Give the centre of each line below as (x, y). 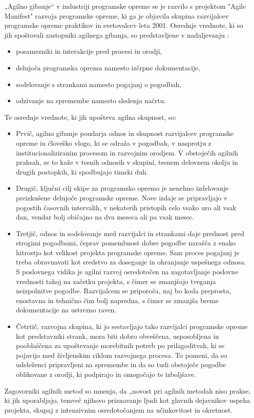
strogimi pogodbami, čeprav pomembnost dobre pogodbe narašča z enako (126, 243)
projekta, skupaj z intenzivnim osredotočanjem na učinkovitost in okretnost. (118, 409)
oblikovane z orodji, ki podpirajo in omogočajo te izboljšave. (106, 374)
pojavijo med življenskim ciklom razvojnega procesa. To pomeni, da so (121, 355)
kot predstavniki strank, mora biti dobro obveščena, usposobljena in (117, 336)
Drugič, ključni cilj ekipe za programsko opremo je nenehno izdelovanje (122, 188)
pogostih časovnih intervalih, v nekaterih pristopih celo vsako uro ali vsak (126, 207)
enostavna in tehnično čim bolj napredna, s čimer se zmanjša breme (117, 300)
